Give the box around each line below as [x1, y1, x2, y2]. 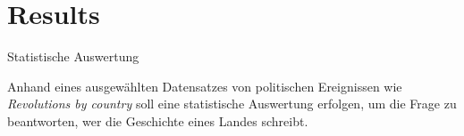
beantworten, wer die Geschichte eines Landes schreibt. [7, 111, 308, 130]
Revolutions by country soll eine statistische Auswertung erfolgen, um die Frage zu [7, 94, 457, 113]
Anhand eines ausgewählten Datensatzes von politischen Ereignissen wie [7, 76, 402, 95]
